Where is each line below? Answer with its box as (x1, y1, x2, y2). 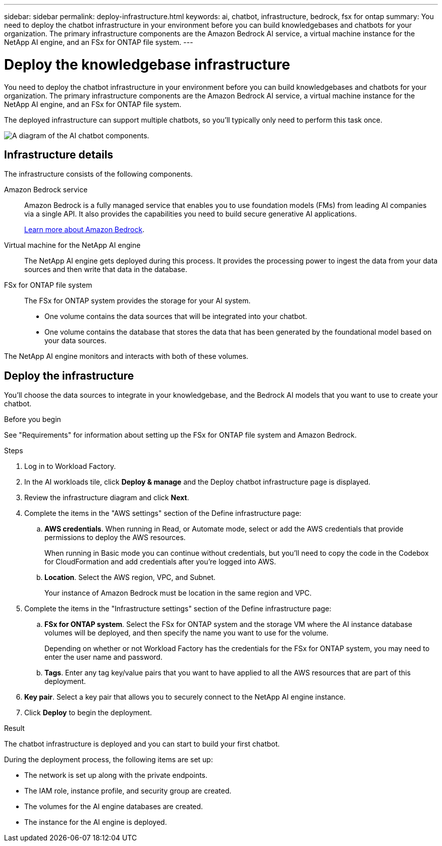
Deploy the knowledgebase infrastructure (4, 56, 290, 73)
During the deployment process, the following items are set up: (4, 755, 213, 764)
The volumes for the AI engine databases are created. (24, 802, 203, 811)
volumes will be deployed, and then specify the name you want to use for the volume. (44, 628, 328, 638)
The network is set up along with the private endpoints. (24, 771, 208, 780)
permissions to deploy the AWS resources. (44, 533, 186, 542)
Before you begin (4, 415, 61, 424)
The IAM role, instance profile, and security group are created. (24, 786, 232, 796)
